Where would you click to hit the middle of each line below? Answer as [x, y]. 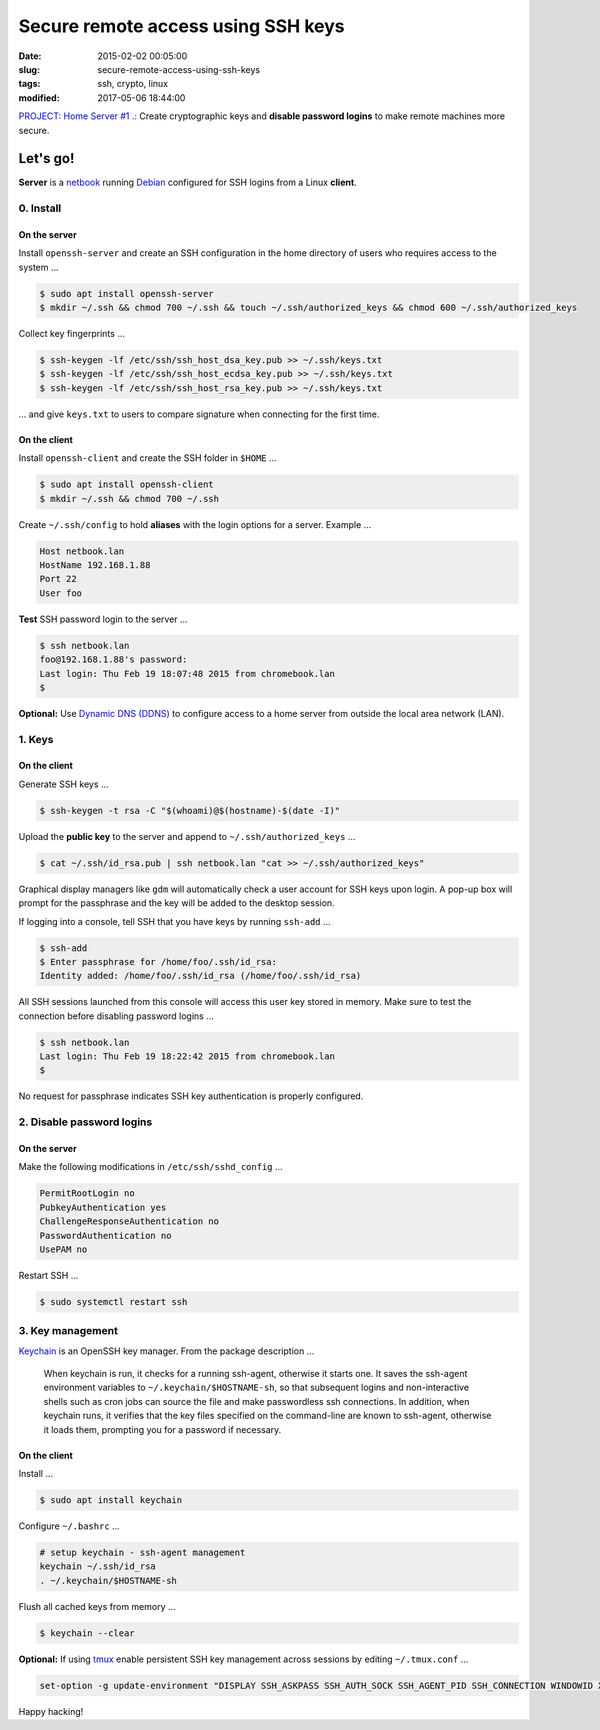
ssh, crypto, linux [133, 84]
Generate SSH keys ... [63, 784]
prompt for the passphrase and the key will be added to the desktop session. [176, 903]
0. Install [40, 208]
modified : [39, 97]
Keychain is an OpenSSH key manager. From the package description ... [166, 1351]
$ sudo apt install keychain [111, 1499]
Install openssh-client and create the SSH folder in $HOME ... [147, 458]
